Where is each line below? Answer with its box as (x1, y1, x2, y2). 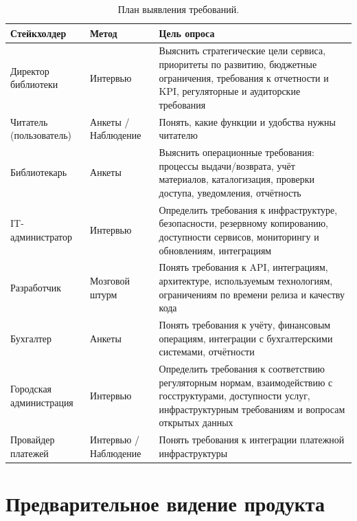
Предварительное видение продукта (5, 489, 325, 518)
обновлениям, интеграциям (159, 243, 272, 257)
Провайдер (10, 432, 55, 447)
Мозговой (90, 273, 130, 287)
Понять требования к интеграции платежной (159, 432, 345, 447)
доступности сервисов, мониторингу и (159, 229, 319, 243)
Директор (10, 63, 49, 78)
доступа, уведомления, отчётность (159, 185, 301, 199)
